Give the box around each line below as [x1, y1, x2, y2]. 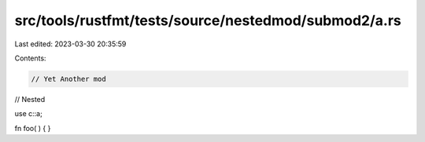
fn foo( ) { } [14, 123, 51, 133]
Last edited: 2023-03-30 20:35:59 [14, 39, 127, 49]
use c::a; [14, 109, 42, 118]
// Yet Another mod [31, 75, 106, 83]
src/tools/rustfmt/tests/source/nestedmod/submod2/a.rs [14, 12, 401, 29]
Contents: [14, 53, 46, 63]
